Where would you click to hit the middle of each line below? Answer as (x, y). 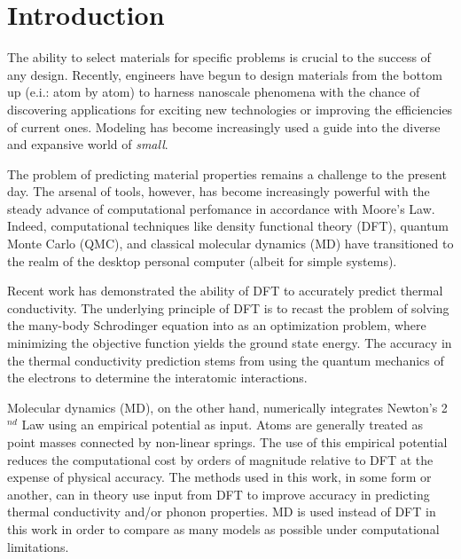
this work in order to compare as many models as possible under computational (223, 528)
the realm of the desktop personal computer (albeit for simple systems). (202, 260)
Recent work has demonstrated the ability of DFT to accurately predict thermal (225, 291)
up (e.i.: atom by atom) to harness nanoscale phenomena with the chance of (214, 92)
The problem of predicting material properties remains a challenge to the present (227, 173)
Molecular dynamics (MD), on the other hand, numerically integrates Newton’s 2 (227, 407)
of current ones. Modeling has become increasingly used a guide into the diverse (224, 126)
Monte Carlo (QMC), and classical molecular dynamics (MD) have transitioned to (230, 244)
